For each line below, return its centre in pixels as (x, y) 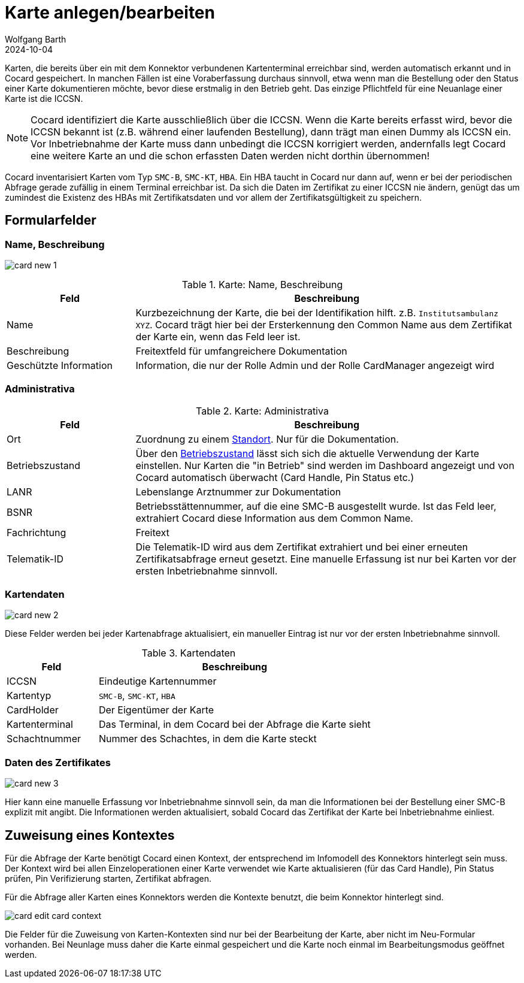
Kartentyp (29, 696)
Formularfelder (51, 220)
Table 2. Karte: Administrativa (262, 411)
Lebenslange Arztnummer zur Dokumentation (238, 492)
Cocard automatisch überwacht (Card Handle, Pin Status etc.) (275, 477)
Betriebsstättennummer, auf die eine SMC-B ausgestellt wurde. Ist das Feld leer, (316, 506)
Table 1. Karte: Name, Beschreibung (262, 284)
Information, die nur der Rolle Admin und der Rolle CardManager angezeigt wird (315, 365)
